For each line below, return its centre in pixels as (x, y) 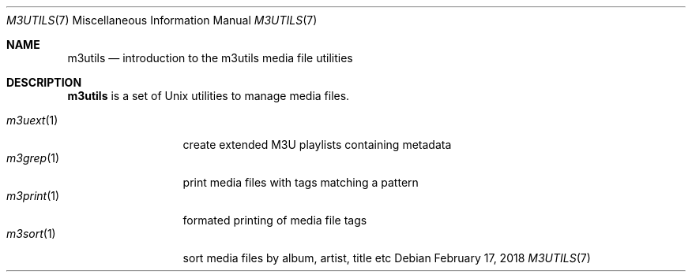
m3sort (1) (31, 234)
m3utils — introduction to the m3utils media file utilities (210, 58)
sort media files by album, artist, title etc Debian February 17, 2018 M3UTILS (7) (387, 258)
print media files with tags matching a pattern (301, 182)
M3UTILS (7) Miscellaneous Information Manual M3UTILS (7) (162, 20)
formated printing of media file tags (275, 220)
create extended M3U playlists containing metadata (317, 145)
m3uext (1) (32, 120)
